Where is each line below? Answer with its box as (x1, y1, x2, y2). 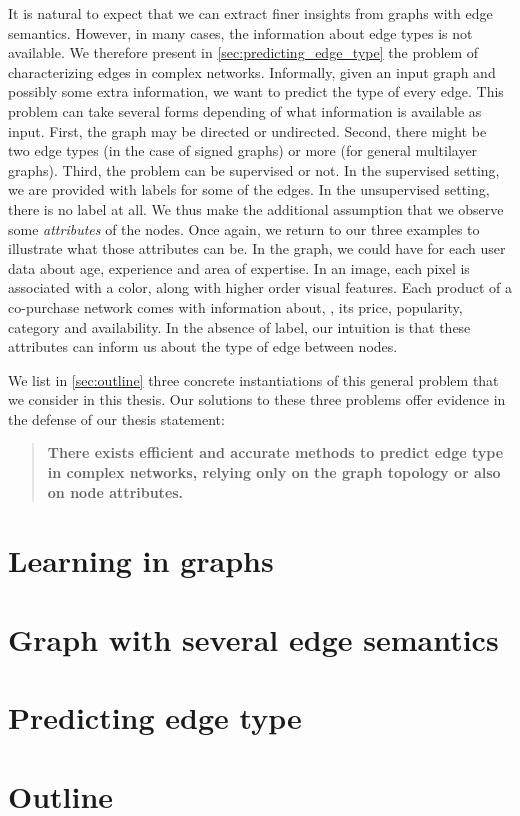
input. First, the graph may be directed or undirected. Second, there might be (8, 120, 487, 141)
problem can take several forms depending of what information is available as (8, 100, 482, 121)
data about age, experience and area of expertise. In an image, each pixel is (8, 257, 470, 278)
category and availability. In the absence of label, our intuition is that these (8, 316, 471, 337)
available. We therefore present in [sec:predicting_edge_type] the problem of (8, 42, 479, 63)
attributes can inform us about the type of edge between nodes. (8, 336, 398, 357)
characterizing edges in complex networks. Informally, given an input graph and (8, 61, 496, 82)
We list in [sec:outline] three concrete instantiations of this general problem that (8, 369, 499, 390)
